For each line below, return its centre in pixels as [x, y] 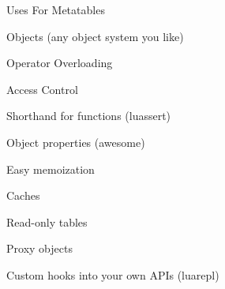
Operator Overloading [60, 63]
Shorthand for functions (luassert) [89, 116]
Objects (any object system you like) [95, 36]
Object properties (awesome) [76, 142]
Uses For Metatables [56, 9]
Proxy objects [39, 248]
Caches [23, 195]
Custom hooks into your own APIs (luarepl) [113, 274]
